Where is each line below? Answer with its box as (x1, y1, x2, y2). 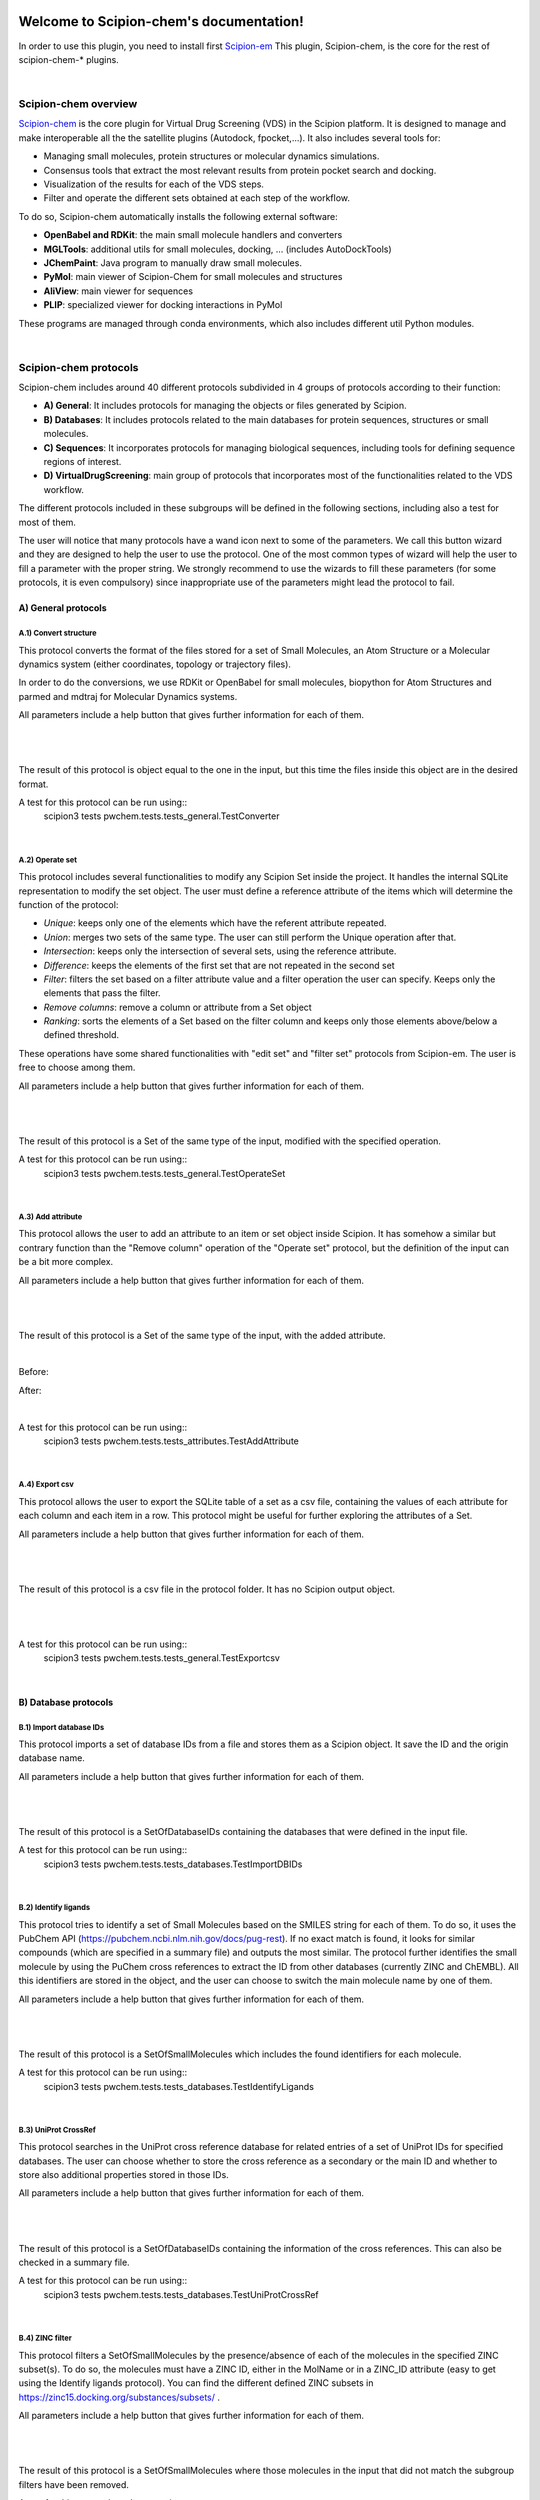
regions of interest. (43, 456, 122, 467)
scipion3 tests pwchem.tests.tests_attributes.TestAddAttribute (43, 1435, 299, 1447)
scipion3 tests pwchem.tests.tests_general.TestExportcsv (43, 1652, 280, 1664)
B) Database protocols (18, 1696, 114, 1708)
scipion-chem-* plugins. (18, 53, 119, 65)
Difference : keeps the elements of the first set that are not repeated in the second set (43, 959, 395, 971)
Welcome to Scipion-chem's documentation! (18, 13, 304, 30)
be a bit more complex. (18, 1256, 114, 1268)
